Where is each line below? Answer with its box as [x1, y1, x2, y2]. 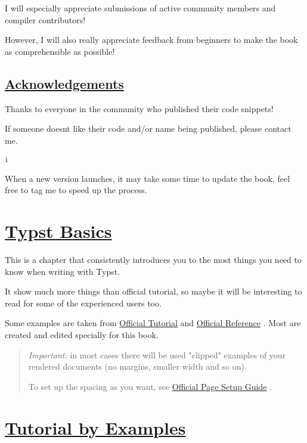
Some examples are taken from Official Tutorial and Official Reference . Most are [5, 317, 301, 329]
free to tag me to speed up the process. [5, 184, 147, 196]
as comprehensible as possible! [5, 45, 115, 57]
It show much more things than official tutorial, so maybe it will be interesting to [5, 285, 302, 298]
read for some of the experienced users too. [5, 296, 162, 309]
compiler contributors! [5, 13, 86, 26]
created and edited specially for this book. [5, 328, 159, 340]
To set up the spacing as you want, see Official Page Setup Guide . [28, 380, 272, 392]
